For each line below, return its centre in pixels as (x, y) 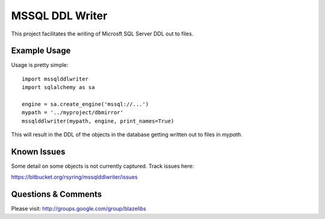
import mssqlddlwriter (55, 79)
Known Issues (38, 152)
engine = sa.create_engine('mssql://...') (85, 104)
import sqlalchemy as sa (58, 88)
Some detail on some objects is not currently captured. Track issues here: (103, 166)
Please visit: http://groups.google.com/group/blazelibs (79, 209)
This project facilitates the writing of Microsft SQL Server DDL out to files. (102, 34)
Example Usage (41, 51)
